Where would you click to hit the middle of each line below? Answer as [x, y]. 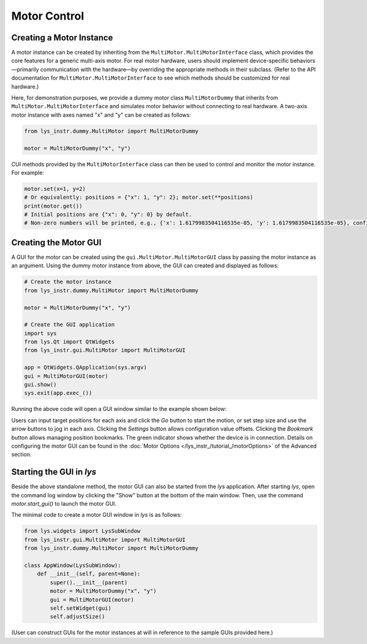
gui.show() [40, 385]
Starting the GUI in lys [54, 472]
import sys [40, 333]
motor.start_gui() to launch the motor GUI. [64, 504]
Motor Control [48, 16]
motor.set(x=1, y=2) [55, 189]
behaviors [303, 61]
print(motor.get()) [53, 206]
